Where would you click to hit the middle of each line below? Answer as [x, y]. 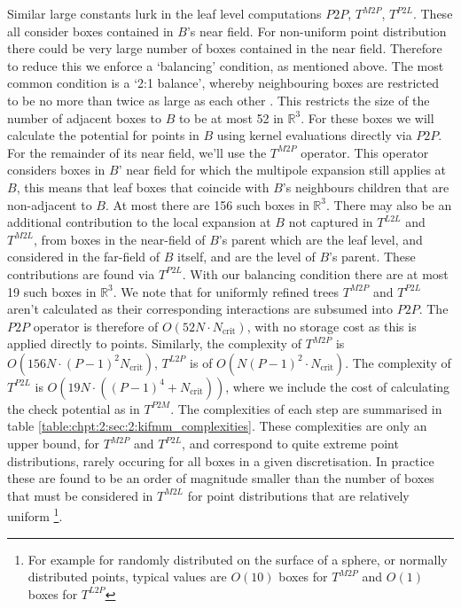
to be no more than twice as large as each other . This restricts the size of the [219, 100]
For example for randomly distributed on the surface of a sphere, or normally [238, 559]
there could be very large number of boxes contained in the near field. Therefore [225, 48]
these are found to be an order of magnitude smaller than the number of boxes [221, 478]
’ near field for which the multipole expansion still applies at [282, 170]
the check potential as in [74, 408]
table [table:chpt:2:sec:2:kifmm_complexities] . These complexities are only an [217, 426]
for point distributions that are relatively [298, 495]
